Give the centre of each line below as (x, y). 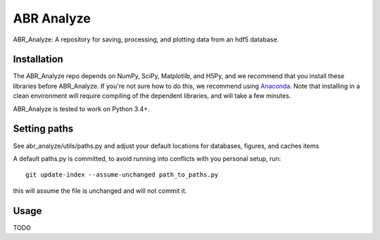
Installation (38, 59)
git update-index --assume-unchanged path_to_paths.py (122, 175)
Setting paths (43, 129)
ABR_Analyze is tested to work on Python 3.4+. (82, 108)
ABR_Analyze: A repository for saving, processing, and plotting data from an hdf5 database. (146, 39)
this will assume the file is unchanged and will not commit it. (100, 191)
